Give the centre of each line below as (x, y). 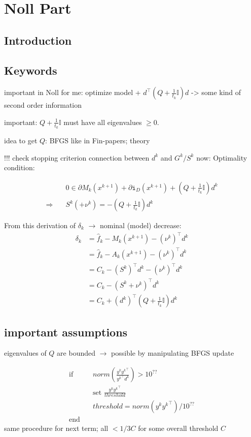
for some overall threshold (178, 428)
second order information (43, 105)
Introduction (38, 40)
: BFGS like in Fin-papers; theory (98, 141)
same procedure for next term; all (56, 428)
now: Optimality (222, 157)
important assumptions (66, 332)
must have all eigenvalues (103, 122)
